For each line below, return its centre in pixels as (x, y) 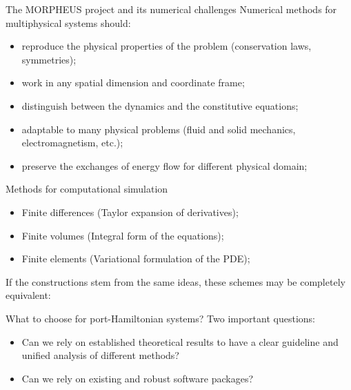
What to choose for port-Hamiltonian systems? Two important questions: (160, 318)
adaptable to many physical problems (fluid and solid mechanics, (159, 129)
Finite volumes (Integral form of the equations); (123, 235)
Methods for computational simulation (87, 189)
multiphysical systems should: (68, 22)
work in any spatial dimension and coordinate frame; (133, 82)
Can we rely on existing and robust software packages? (138, 378)
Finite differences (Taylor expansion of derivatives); (130, 212)
